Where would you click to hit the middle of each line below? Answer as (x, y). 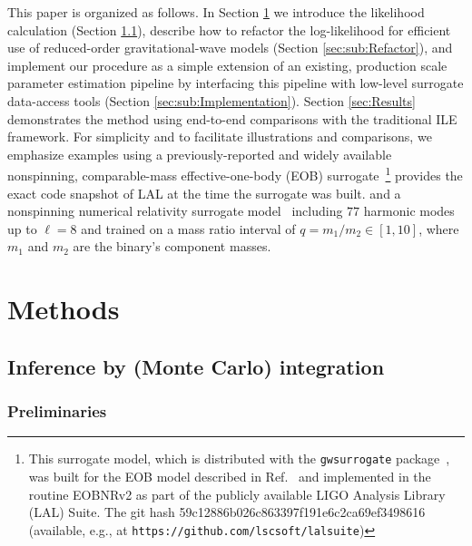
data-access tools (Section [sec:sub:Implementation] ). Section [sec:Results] (211, 100)
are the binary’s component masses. (172, 246)
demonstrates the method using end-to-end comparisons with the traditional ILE (232, 118)
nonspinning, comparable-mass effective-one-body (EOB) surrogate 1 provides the (235, 174)
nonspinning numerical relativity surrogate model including (175, 211)
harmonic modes (409, 211)
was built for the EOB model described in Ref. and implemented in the (230, 476)
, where (439, 228)
